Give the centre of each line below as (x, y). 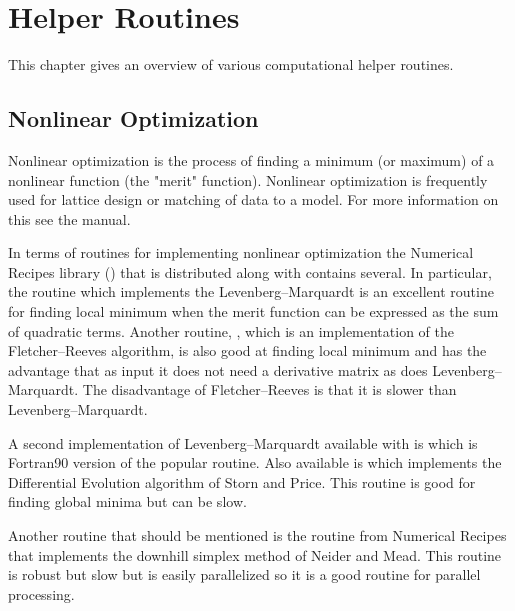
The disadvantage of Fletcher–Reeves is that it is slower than (269, 389)
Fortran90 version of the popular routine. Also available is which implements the (255, 462)
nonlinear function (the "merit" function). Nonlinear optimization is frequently (248, 179)
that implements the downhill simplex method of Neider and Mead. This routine (255, 554)
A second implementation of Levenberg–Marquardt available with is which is (243, 442)
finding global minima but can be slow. (127, 501)
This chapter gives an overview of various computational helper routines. (231, 64)
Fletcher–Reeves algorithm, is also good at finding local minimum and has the (247, 350)
